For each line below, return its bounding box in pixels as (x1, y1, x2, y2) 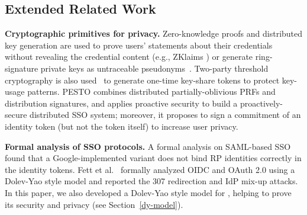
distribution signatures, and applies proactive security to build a (5, 97, 238, 109)
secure (5, 108, 27, 121)
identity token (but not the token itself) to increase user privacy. (5, 120, 238, 132)
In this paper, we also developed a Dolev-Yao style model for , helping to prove (5, 186, 292, 198)
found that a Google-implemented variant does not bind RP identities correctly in (5, 152, 302, 164)
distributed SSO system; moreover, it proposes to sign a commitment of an (30, 108, 301, 121)
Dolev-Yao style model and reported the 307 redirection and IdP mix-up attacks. (5, 175, 298, 187)
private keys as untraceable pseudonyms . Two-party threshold (40, 62, 269, 74)
